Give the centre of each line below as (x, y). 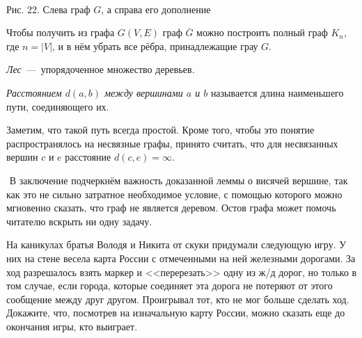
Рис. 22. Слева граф (48, 9)
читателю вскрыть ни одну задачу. (79, 221)
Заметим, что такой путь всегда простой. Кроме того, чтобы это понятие (160, 130)
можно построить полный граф (262, 32)
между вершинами (144, 92)
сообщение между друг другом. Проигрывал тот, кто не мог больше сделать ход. (178, 299)
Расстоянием (34, 92)
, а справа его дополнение (156, 9)
